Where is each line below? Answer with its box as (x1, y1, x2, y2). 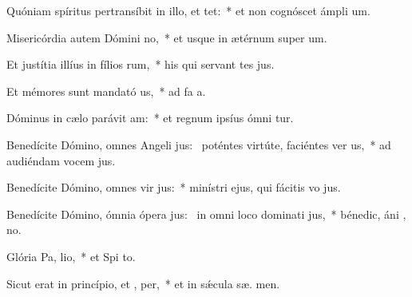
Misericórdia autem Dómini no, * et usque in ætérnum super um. (6, 29, 327, 46)
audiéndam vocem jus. (6, 152, 116, 168)
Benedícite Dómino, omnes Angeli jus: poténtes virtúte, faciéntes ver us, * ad (6, 136, 391, 152)
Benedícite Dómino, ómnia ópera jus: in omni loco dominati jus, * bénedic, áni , (6, 205, 406, 222)
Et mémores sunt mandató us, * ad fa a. (6, 82, 206, 99)
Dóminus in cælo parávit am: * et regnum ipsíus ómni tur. (6, 109, 294, 126)
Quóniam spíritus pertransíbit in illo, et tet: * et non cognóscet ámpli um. (6, 2, 370, 18)
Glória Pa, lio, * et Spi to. (6, 247, 136, 264)
